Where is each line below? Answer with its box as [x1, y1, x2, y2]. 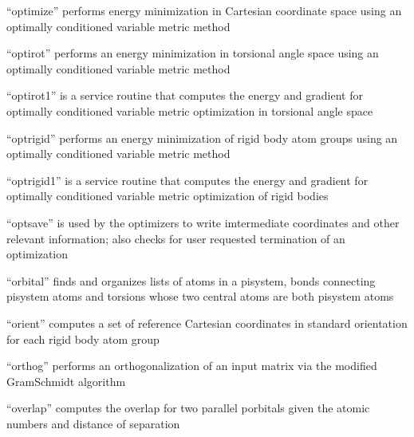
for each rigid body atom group [6, 330, 160, 347]
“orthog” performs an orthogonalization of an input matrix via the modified [6, 357, 377, 374]
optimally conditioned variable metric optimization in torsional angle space [6, 102, 373, 119]
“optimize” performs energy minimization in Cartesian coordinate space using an [6, 2, 402, 18]
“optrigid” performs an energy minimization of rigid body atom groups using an [6, 129, 398, 146]
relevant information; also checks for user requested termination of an [6, 230, 345, 246]
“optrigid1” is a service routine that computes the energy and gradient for [6, 171, 369, 188]
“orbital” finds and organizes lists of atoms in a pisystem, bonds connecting [6, 272, 376, 289]
